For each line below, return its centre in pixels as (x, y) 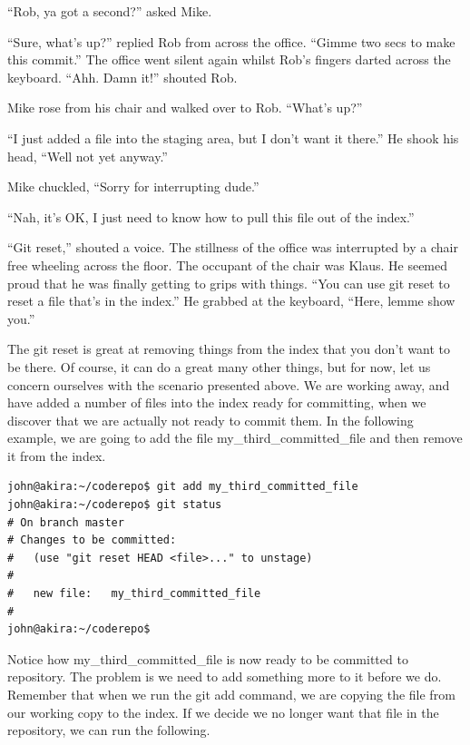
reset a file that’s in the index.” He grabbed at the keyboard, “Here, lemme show (231, 301)
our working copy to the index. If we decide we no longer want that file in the (223, 712)
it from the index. (57, 455)
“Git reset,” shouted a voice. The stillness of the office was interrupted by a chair (233, 247)
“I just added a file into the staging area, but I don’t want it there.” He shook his (233, 137)
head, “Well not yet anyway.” (88, 156)
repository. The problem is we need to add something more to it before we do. (225, 676)
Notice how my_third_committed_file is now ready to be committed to (208, 658)
